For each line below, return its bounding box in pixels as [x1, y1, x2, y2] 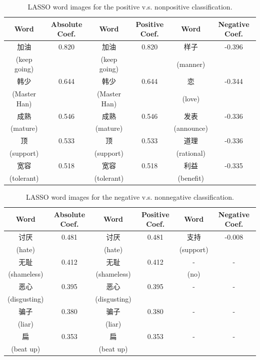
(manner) [176, 58, 205, 69]
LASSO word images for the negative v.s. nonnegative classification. [26, 191, 234, 202]
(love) [182, 93, 200, 103]
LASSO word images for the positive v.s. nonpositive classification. [27, 1, 232, 11]
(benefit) [177, 172, 204, 183]
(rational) [176, 148, 205, 158]
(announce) [173, 123, 208, 133]
